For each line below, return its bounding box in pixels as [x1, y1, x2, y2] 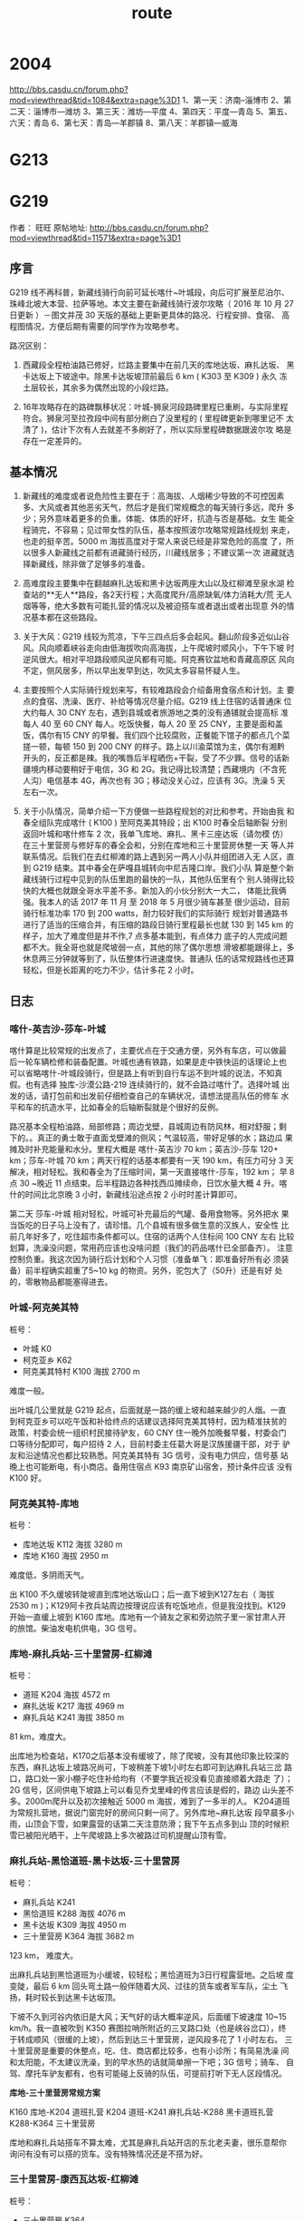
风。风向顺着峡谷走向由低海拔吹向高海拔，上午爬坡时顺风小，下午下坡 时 [22, 642, 295, 653]
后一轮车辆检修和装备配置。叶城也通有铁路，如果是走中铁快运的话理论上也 [9, 1056, 287, 1068]
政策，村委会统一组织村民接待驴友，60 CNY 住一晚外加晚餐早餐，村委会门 [9, 1427, 287, 1438]
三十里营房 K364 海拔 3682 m [22, 1931, 135, 1942]
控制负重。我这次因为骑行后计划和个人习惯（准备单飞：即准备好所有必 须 [9, 1254, 281, 1265]
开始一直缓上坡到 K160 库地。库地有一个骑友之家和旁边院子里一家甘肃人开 [9, 1611, 287, 1622]
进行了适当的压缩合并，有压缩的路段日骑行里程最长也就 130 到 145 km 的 [22, 919, 294, 930]
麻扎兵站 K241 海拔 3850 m [22, 1712, 125, 1723]
